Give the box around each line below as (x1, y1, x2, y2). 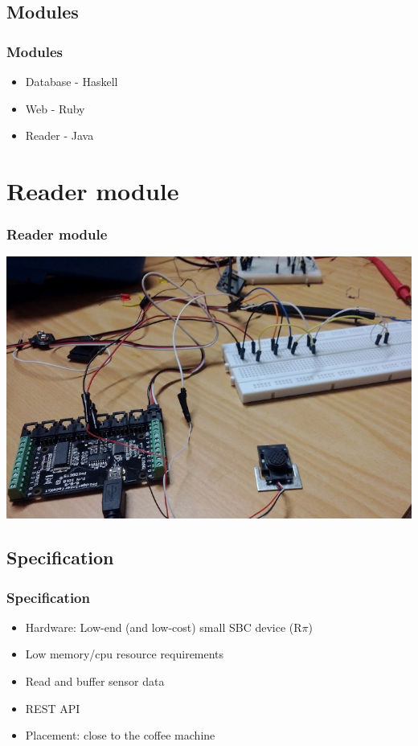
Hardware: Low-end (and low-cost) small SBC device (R (25, 618, 302, 635)
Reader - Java (25, 127, 94, 144)
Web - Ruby (25, 100, 85, 117)
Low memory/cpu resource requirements (25, 646, 224, 662)
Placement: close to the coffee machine (25, 727, 215, 744)
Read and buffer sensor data (25, 673, 165, 690)
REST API (25, 699, 80, 716)
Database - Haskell (25, 73, 118, 89)
